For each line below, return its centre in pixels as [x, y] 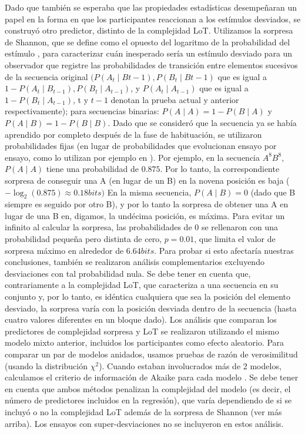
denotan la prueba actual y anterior [175, 99]
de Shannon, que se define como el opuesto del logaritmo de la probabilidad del [148, 42]
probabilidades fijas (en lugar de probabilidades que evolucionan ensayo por [141, 146]
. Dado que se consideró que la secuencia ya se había [202, 122]
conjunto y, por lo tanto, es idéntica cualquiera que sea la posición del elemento [148, 296]
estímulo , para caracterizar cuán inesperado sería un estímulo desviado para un [149, 53]
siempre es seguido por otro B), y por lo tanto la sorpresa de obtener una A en [147, 204]
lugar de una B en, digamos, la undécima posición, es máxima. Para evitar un [145, 215]
